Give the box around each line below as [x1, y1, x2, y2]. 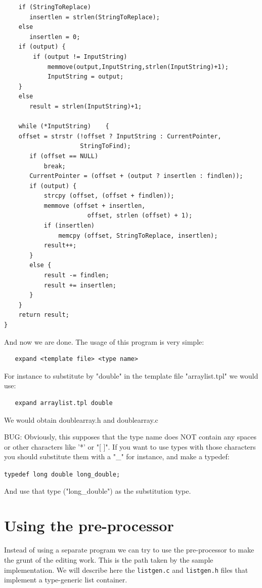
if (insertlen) [43, 222, 95, 230]
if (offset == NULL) [29, 152, 99, 160]
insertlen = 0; [29, 33, 80, 41]
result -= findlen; [43, 272, 109, 279]
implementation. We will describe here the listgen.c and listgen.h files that [4, 564, 248, 575]
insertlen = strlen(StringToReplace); [29, 13, 160, 21]
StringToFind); [80, 142, 131, 150]
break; [43, 162, 66, 170]
